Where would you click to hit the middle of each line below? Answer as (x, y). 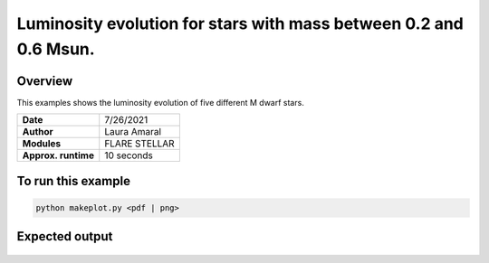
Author (38, 132)
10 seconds (129, 155)
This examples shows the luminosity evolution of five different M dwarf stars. (161, 102)
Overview (45, 81)
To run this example (74, 181)
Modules (42, 144)
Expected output (65, 236)
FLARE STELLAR (140, 144)
